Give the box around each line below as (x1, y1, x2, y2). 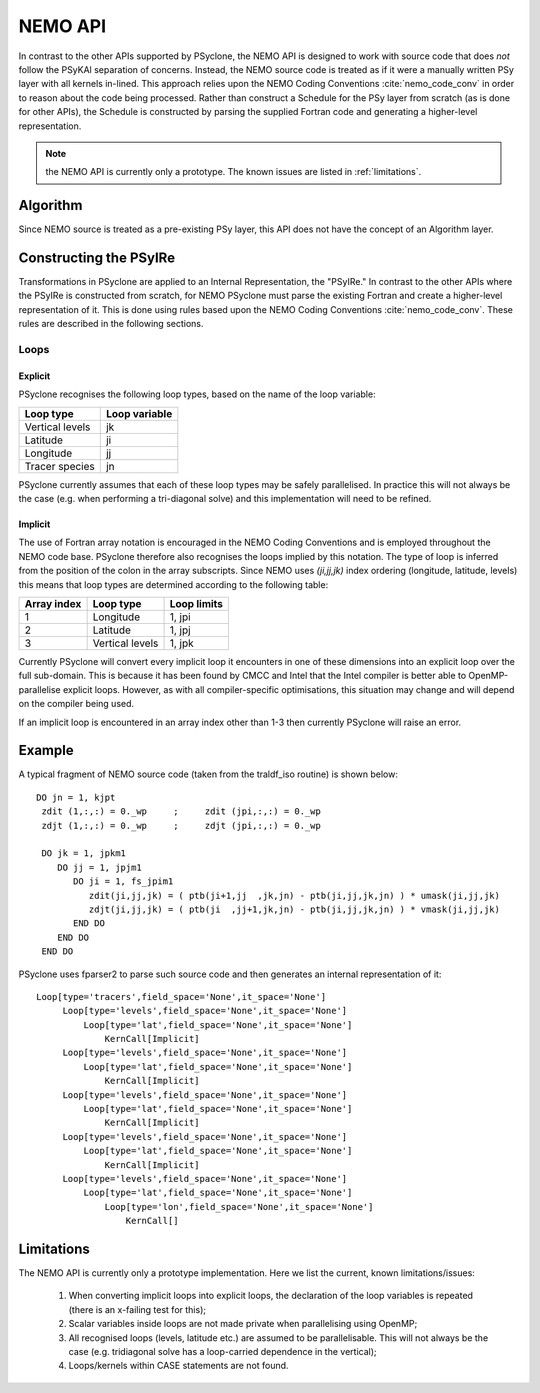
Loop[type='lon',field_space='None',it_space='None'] (104, 1201, 374, 1212)
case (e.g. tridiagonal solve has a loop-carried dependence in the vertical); (68, 1346, 377, 1357)
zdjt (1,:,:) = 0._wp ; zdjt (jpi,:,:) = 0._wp (41, 820, 322, 831)
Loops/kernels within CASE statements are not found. (68, 1360, 289, 1372)
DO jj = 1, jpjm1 (56, 861, 142, 873)
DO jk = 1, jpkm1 (41, 848, 127, 859)
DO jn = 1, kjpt (36, 791, 116, 803)
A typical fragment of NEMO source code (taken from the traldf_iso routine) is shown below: (18, 768, 399, 780)
